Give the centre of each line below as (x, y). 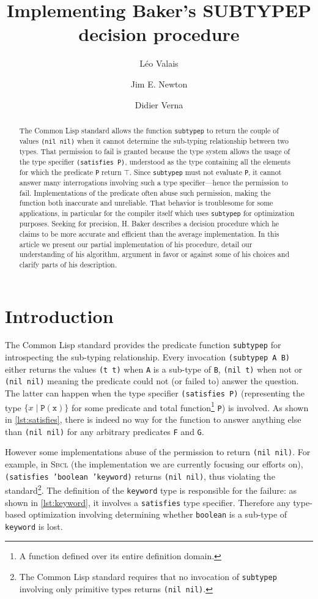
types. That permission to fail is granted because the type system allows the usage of (155, 151)
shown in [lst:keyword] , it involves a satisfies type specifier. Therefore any (148, 502)
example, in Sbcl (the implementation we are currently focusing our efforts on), (154, 463)
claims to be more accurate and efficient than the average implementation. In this (149, 233)
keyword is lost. (34, 526)
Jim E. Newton (159, 84)
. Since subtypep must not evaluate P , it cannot (205, 172)
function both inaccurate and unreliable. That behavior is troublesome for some (146, 203)
